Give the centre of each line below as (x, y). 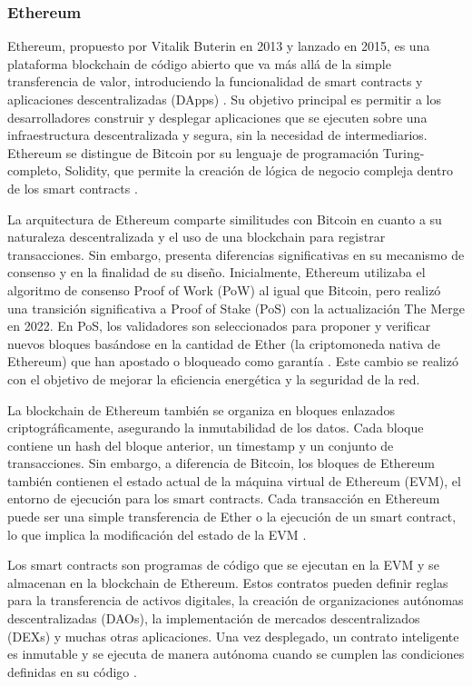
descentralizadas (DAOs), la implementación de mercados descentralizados (214, 618)
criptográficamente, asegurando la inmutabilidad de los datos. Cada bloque (216, 428)
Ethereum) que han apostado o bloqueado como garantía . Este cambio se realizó (233, 361)
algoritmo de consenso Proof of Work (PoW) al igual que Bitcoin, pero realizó (224, 289)
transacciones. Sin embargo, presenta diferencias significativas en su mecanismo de (236, 254)
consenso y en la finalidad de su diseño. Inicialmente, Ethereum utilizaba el (216, 272)
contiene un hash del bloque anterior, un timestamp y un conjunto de (201, 445)
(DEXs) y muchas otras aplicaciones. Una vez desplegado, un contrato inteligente (233, 636)
